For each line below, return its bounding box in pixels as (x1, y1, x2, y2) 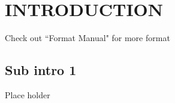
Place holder (5, 88, 50, 101)
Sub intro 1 (5, 61, 77, 79)
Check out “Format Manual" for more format (5, 32, 170, 44)
